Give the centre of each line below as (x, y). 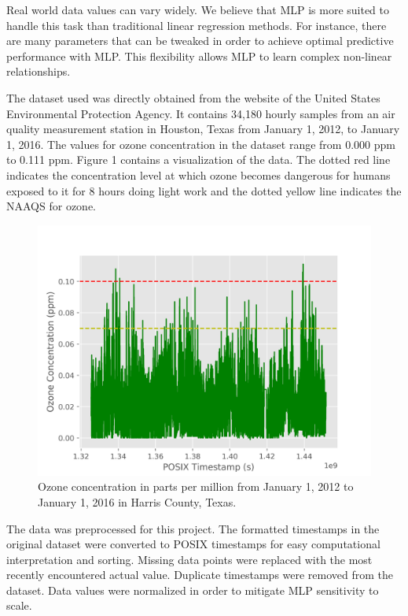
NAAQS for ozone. (51, 206)
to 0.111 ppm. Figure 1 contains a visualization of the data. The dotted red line (198, 160)
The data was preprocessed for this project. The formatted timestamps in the (193, 528)
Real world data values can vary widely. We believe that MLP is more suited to (198, 9)
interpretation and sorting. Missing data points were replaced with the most (189, 559)
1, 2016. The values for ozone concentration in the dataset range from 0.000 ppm (201, 144)
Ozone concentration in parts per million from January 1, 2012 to (196, 486)
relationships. (39, 71)
